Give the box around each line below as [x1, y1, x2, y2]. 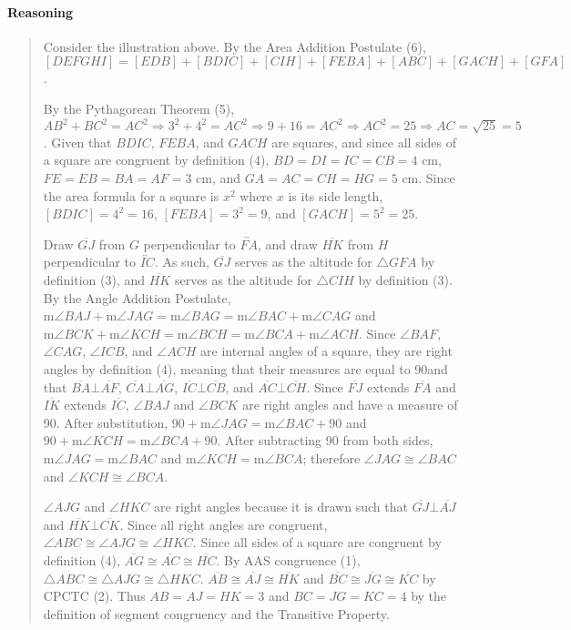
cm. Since [402, 168, 455, 188]
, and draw [258, 234, 318, 253]
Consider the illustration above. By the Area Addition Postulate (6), [43, 36, 426, 56]
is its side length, [288, 186, 383, 205]
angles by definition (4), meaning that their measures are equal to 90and [43, 359, 448, 378]
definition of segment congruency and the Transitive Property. [43, 604, 390, 623]
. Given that [43, 132, 112, 151]
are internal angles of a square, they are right [200, 341, 453, 361]
